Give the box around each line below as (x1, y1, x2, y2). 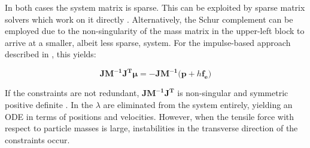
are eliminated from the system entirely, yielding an (103, 98, 293, 111)
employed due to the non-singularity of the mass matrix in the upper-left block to (5, 24, 305, 37)
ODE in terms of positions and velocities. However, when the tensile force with (5, 110, 294, 122)
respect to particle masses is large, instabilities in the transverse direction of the (5, 122, 298, 134)
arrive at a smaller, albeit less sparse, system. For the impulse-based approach (5, 36, 291, 48)
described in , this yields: (5, 48, 96, 60)
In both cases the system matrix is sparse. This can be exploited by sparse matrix (5, 1, 305, 13)
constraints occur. (5, 133, 70, 146)
